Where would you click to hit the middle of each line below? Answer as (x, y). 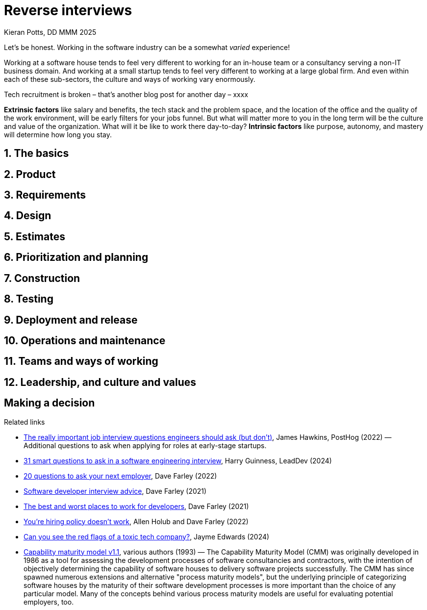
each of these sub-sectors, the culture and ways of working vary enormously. (130, 79)
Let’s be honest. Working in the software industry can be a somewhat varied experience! (147, 47)
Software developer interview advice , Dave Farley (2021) (115, 491)
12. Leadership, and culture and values (100, 382)
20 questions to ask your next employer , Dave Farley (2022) (120, 476)
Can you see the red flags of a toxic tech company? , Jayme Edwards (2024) (147, 536)
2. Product (30, 174)
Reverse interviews (68, 10)
